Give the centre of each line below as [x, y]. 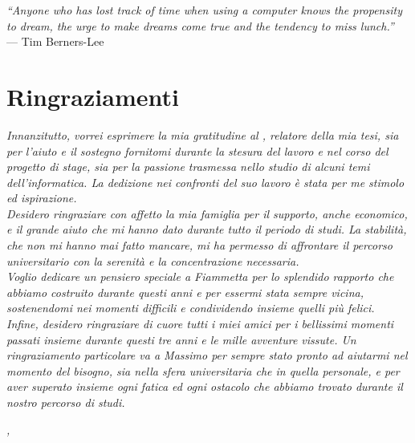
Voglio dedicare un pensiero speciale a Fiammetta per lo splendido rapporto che [200, 276]
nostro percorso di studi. [66, 402]
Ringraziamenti [93, 96]
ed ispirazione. [42, 198]
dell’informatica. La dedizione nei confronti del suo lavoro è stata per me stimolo [205, 182]
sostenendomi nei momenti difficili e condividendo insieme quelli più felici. [191, 308]
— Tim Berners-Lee [55, 41]
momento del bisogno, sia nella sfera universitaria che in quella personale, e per [203, 370]
